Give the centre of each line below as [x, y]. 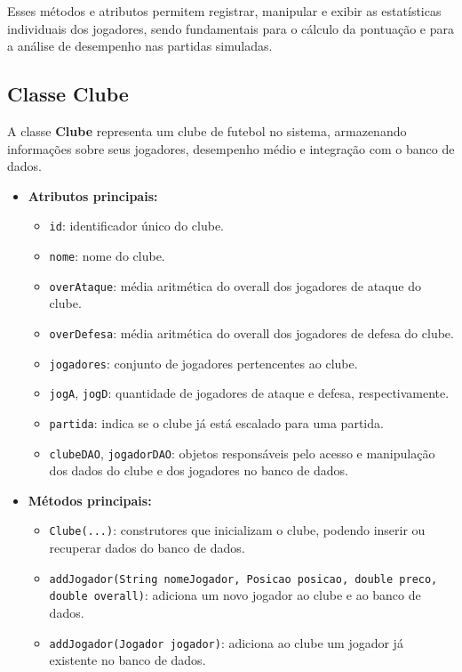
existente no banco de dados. [127, 660]
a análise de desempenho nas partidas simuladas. [140, 46]
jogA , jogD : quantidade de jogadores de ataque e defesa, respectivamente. [249, 393]
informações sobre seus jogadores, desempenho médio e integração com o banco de [231, 148]
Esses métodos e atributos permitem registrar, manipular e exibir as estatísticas [224, 11]
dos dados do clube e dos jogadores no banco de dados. [199, 470]
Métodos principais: [90, 500]
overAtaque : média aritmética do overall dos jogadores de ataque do [235, 285]
